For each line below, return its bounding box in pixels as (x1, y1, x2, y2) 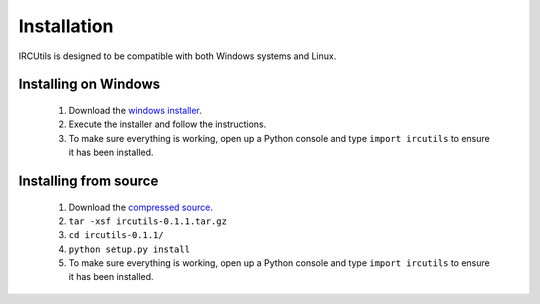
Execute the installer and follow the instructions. (68, 118, 267, 130)
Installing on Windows (18, 76, 161, 93)
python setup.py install (68, 243, 190, 255)
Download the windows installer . (68, 104, 202, 116)
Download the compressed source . (68, 201, 214, 213)
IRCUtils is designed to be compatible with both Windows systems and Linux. (18, 50, 337, 62)
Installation (18, 15, 114, 37)
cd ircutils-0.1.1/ (68, 230, 164, 241)
